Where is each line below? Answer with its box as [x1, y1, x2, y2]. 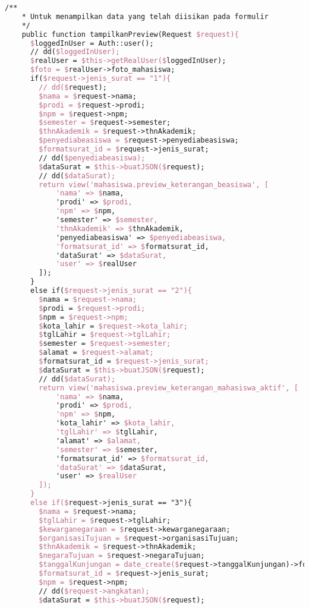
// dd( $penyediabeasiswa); [39, 153, 146, 162]
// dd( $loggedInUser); [30, 48, 120, 56]
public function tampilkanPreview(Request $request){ [21, 30, 239, 39]
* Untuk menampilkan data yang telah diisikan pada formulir [21, 12, 269, 21]
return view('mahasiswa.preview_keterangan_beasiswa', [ [39, 180, 269, 189]
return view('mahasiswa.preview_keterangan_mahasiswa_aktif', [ [39, 383, 298, 392]
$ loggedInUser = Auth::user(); [30, 39, 154, 48]
